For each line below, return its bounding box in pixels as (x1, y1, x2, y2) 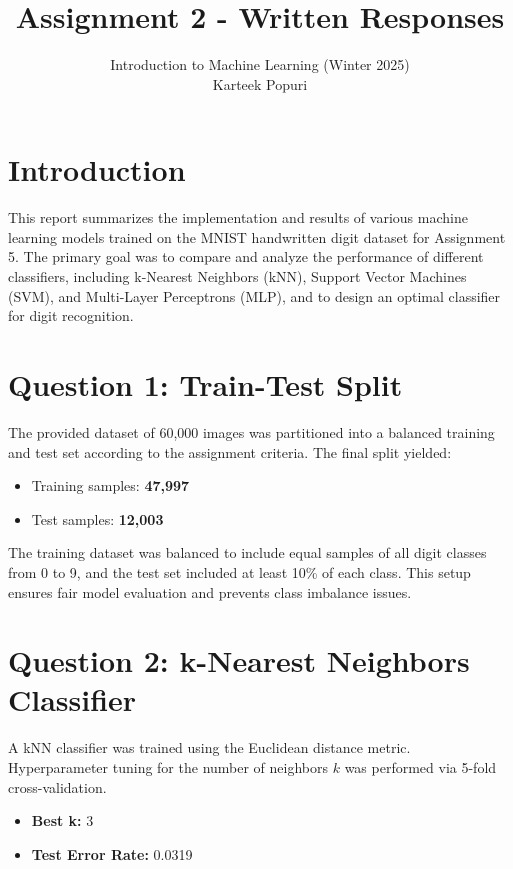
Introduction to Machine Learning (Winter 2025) (110, 54, 410, 75)
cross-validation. (8, 776, 107, 797)
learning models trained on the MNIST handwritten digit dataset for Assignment (8, 226, 506, 247)
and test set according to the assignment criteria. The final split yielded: (8, 441, 452, 462)
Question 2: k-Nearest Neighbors (8, 640, 470, 681)
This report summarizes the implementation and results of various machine (8, 207, 468, 228)
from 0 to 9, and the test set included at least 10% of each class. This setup (8, 561, 471, 582)
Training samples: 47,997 (31, 475, 190, 496)
